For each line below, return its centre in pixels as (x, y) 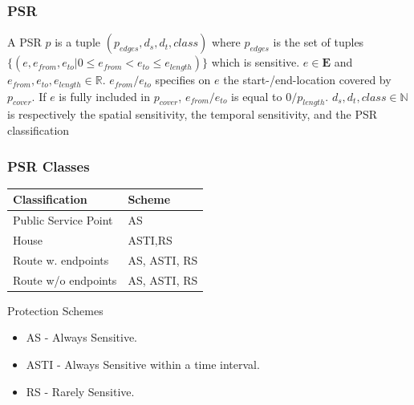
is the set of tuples (319, 42)
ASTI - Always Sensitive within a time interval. (143, 364)
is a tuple (78, 42)
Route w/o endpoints (65, 279)
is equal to (257, 96)
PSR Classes (49, 166)
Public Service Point (63, 220)
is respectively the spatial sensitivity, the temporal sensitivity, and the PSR (193, 114)
